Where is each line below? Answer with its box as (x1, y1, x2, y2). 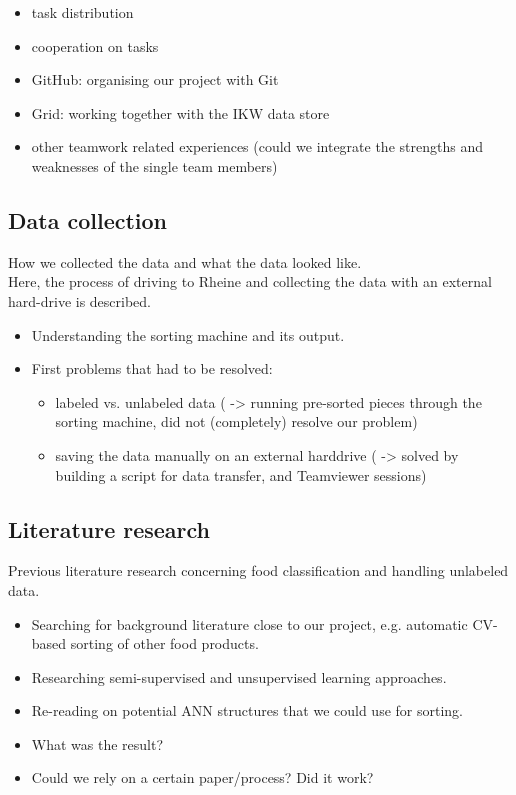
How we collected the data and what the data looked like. (8, 251, 362, 272)
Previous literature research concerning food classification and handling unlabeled (8, 560, 509, 581)
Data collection (8, 204, 168, 235)
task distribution (31, 2, 134, 22)
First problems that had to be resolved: (31, 358, 273, 379)
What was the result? (31, 733, 164, 754)
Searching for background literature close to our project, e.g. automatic (31, 613, 468, 634)
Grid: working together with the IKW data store (31, 102, 330, 123)
